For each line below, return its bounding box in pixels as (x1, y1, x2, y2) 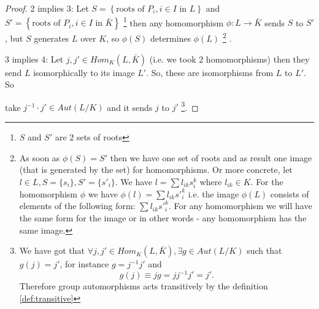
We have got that (19, 244, 85, 257)
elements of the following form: (19, 199, 136, 212)
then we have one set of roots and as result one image (110, 151, 312, 164)
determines (150, 31, 191, 44)
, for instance (60, 257, 109, 270)
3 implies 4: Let (5, 52, 64, 65)
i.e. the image (188, 187, 239, 200)
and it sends (107, 101, 153, 113)
